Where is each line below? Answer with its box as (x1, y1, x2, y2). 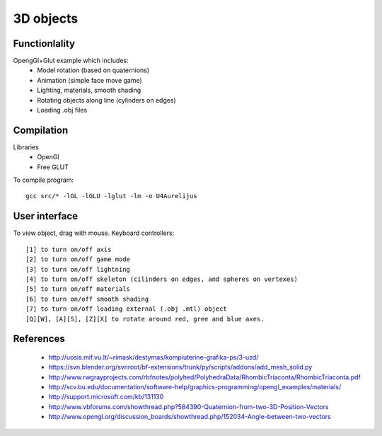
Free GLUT (37, 163, 69, 171)
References (13, 333, 65, 345)
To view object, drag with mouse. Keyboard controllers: (13, 229, 175, 237)
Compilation (13, 124, 69, 136)
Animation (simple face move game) (37, 76, 143, 84)
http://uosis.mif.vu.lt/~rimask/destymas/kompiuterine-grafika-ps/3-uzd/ (48, 352, 259, 361)
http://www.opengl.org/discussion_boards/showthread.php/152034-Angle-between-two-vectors (48, 413, 332, 421)
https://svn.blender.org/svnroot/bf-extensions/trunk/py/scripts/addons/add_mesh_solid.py (48, 363, 313, 372)
